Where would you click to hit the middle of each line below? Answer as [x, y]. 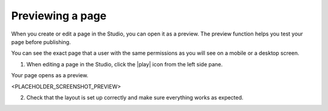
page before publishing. [41, 42]
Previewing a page [59, 16]
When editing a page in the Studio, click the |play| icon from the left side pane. [125, 64]
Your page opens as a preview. [50, 75]
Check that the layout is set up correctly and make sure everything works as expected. [135, 97]
